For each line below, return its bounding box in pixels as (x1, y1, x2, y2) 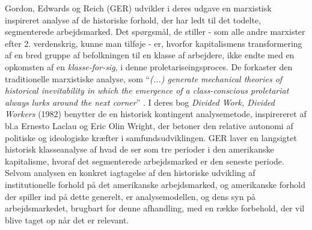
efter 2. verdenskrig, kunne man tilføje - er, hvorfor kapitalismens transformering (5, 37, 302, 49)
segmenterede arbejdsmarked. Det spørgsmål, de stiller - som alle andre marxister (5, 25, 305, 38)
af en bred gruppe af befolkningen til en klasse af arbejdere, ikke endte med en (5, 49, 295, 61)
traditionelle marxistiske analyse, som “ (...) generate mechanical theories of (5, 72, 283, 85)
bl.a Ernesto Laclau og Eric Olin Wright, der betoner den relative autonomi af (5, 119, 293, 132)
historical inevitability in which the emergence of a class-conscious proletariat (5, 84, 289, 97)
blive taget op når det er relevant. (5, 213, 129, 226)
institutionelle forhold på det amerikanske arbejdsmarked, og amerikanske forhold (5, 178, 305, 190)
